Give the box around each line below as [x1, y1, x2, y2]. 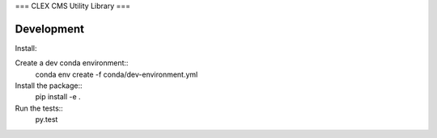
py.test [35, 115, 58, 124]
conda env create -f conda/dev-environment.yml [35, 69, 198, 79]
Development [15, 22, 85, 36]
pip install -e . [35, 92, 81, 102]
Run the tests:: [15, 103, 64, 113]
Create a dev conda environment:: [15, 58, 129, 68]
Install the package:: [15, 81, 83, 90]
